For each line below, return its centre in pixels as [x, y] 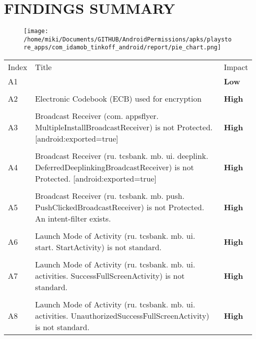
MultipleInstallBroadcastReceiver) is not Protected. [124, 127]
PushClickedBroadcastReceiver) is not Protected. [120, 207]
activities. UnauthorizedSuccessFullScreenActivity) [122, 316]
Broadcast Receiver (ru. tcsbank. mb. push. [110, 196]
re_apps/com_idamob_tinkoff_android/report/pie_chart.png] [122, 48]
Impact [236, 67]
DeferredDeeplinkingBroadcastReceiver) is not [114, 167]
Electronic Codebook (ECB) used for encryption [118, 99]
